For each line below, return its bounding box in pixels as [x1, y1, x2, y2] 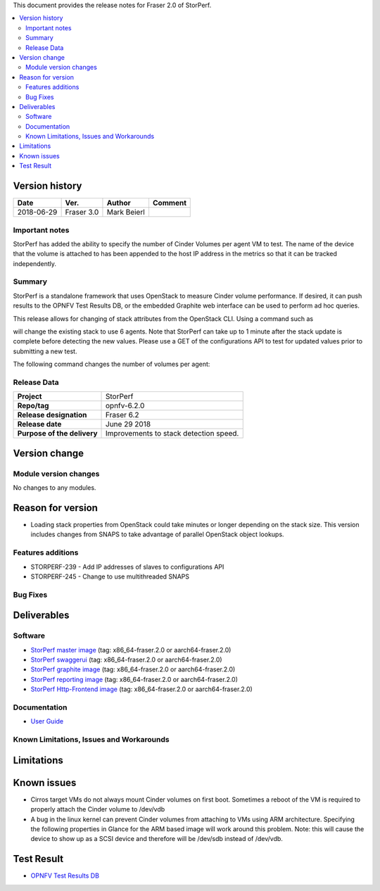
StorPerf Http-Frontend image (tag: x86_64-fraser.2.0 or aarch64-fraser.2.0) [30, 685, 253, 693]
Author [106, 198, 132, 208]
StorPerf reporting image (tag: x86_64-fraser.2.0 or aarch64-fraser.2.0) [30, 675, 239, 683]
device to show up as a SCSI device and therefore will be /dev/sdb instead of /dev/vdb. [30, 835, 283, 843]
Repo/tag [17, 401, 49, 411]
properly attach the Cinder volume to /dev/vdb [30, 805, 165, 814]
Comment [152, 198, 186, 208]
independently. [13, 259, 56, 267]
